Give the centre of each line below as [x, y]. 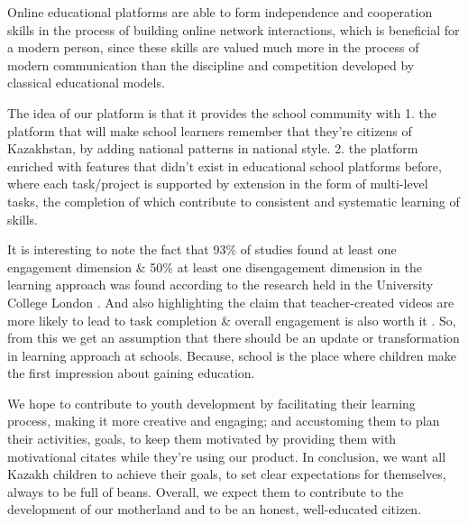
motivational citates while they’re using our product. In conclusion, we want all [227, 456]
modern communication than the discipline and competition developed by [211, 64]
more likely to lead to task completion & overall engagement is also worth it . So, [232, 320]
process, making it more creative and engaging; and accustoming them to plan [224, 421]
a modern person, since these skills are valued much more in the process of [213, 47]
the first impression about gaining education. [131, 373]
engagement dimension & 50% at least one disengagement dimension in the [215, 267]
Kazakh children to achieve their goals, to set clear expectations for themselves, [227, 474]
